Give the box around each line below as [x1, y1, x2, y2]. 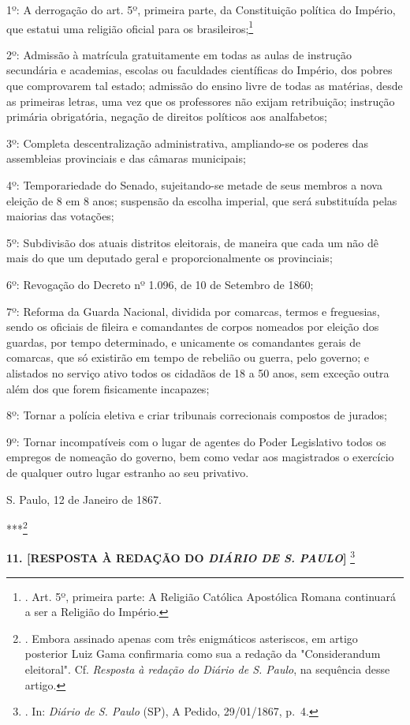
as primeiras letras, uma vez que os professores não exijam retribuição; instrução [6, 92, 395, 109]
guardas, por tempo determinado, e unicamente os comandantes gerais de [6, 333, 361, 350]
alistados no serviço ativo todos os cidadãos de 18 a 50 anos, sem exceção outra [6, 364, 389, 381]
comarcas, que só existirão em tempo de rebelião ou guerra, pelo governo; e [6, 349, 370, 366]
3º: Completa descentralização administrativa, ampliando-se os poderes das [6, 134, 369, 151]
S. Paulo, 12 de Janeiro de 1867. [6, 490, 162, 507]
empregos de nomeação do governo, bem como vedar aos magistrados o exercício [6, 449, 394, 465]
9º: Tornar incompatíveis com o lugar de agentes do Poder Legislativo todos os [6, 433, 386, 449]
